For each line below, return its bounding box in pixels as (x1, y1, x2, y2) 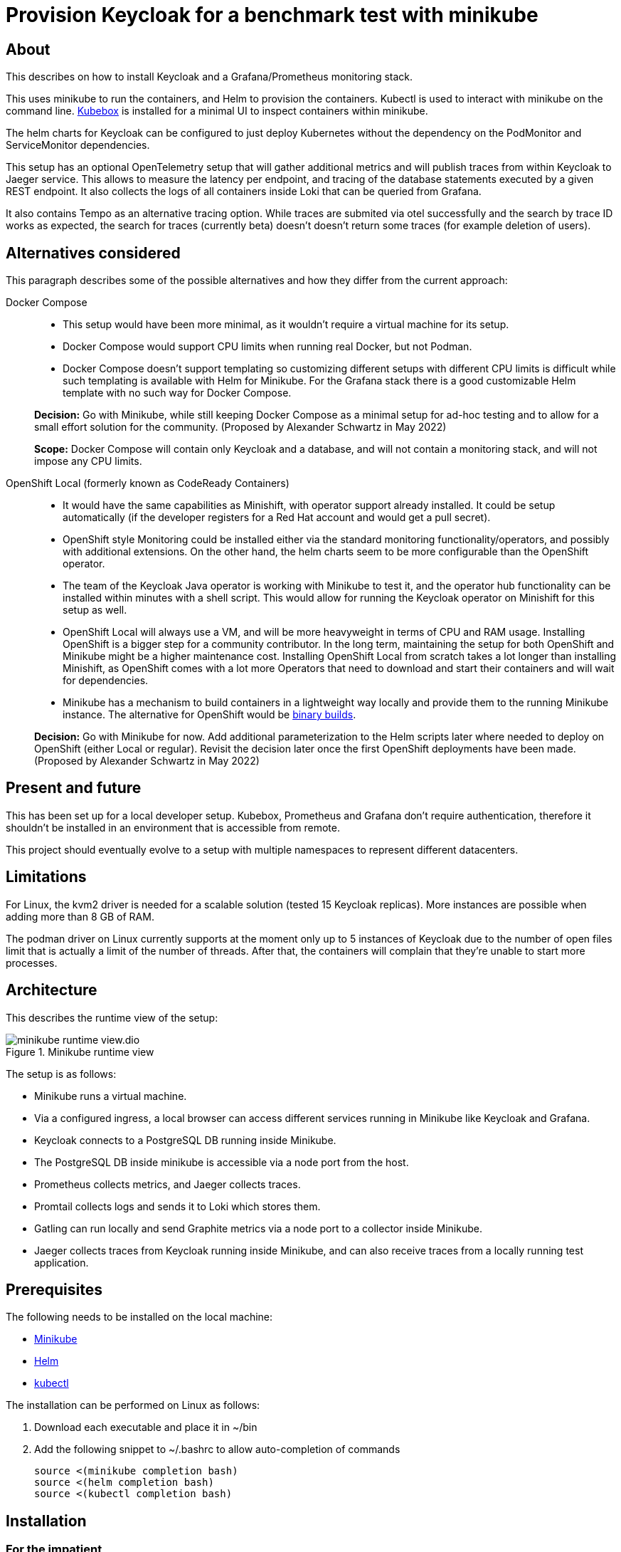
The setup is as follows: (6, 1067, 117, 1080)
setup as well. (63, 604, 127, 617)
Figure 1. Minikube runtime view (6, 1045, 154, 1058)
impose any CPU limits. (34, 455, 142, 468)
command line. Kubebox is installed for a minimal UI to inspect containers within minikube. (6, 105, 428, 117)
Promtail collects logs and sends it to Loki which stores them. (34, 1200, 321, 1212)
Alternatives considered (6, 243, 181, 262)
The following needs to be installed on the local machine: (6, 1311, 273, 1323)
